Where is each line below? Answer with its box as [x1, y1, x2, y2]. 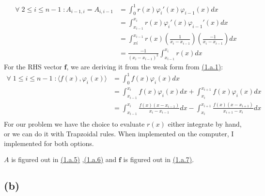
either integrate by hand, [168, 119, 242, 129]
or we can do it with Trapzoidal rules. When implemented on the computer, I [4, 129, 234, 139]
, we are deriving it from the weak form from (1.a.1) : [66, 61, 223, 71]
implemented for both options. [4, 138, 94, 148]
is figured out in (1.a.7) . [123, 154, 194, 164]
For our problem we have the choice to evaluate [4, 119, 145, 129]
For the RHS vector [4, 61, 62, 71]
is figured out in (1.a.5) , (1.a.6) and [11, 154, 117, 164]
